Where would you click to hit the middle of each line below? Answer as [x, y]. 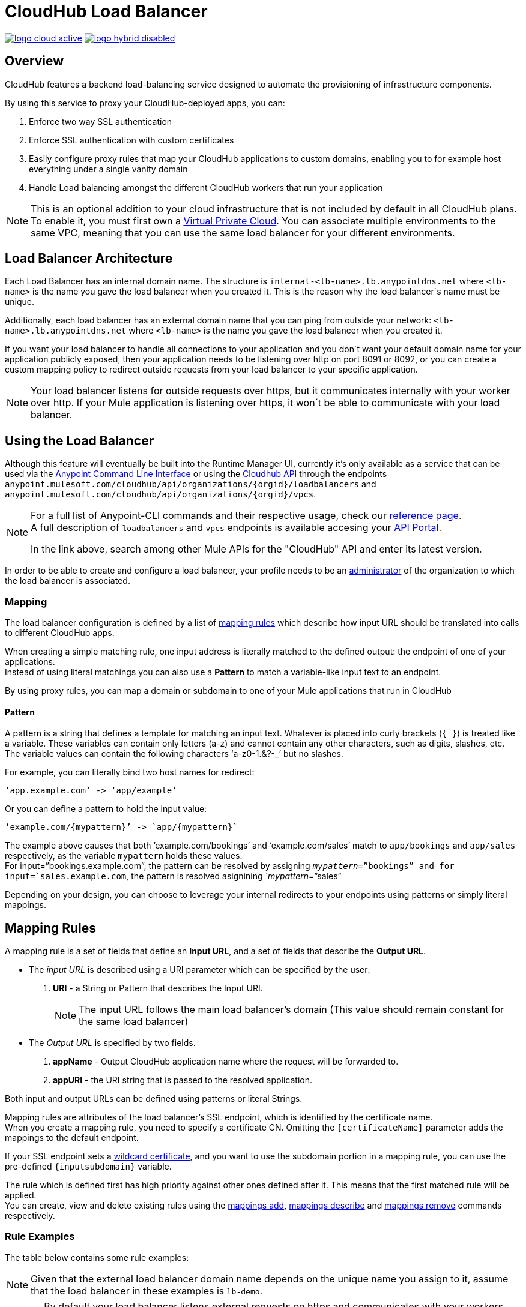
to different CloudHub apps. [60, 633]
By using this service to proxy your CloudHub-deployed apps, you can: [145, 103]
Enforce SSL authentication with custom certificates [131, 140]
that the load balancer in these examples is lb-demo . [147, 1290]
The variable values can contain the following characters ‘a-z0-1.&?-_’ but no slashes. [174, 754]
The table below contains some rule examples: [97, 1257]
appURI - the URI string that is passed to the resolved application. [183, 1080]
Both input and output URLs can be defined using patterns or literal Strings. [154, 1099]
